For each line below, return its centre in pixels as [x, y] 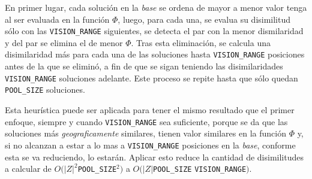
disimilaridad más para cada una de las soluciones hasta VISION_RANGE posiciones [155, 54]
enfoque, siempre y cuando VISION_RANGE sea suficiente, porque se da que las [146, 121]
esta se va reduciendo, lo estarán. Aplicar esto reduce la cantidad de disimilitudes [154, 157]
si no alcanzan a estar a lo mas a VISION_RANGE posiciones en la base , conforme [150, 145]
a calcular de [28, 169]
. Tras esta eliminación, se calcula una [201, 42]
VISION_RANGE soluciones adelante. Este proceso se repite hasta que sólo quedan [151, 78]
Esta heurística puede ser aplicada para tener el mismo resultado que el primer [150, 110]
